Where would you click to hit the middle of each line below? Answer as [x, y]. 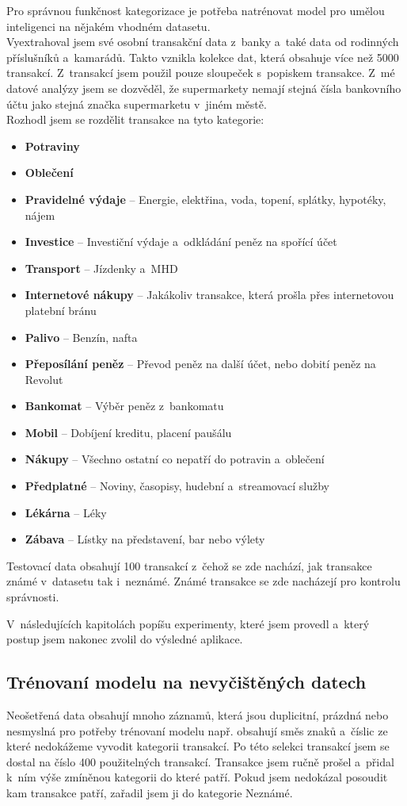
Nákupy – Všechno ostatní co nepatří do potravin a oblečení [175, 459]
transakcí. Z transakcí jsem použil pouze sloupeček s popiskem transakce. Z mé [201, 73]
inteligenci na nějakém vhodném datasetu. [108, 26]
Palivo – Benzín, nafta [81, 337]
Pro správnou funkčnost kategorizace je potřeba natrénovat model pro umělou [196, 10]
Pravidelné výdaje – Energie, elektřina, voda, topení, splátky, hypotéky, [205, 199]
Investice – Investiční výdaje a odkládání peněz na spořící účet [181, 242]
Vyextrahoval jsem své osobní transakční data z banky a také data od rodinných [203, 42]
